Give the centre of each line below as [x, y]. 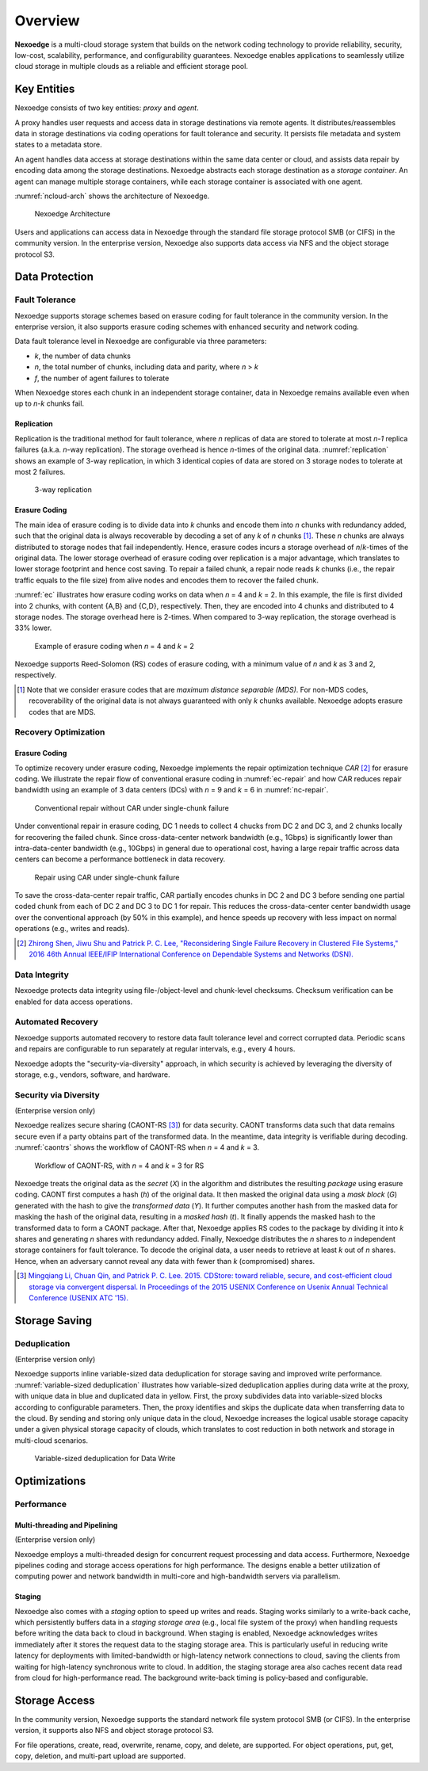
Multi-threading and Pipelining [66, 1525]
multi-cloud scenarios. [52, 1440]
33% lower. [33, 628]
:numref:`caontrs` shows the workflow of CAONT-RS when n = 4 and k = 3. [137, 1147]
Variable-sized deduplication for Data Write [105, 1459]
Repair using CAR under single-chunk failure [107, 877]
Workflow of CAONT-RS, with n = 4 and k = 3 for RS [119, 1166]
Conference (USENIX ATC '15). [78, 1298]
